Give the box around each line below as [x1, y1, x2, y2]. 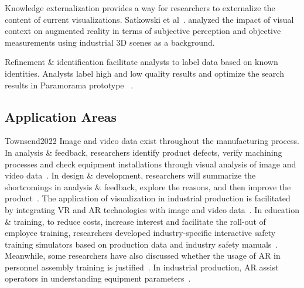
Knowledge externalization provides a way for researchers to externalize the [5, 2, 275, 13]
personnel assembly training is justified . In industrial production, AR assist [5, 260, 279, 273]
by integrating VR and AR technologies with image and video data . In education [5, 203, 299, 215]
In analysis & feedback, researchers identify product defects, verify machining [5, 146, 282, 158]
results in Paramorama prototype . [5, 78, 134, 91]
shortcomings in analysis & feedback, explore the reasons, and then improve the [5, 180, 291, 193]
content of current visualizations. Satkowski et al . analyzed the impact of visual [5, 13, 294, 25]
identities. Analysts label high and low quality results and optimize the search [5, 67, 284, 79]
